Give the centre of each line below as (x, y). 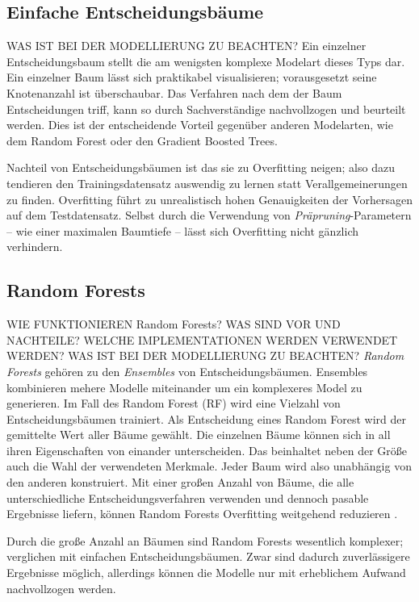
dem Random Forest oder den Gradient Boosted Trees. (142, 140)
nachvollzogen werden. (61, 588)
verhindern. (35, 247)
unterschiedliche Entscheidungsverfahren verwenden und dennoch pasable (188, 497)
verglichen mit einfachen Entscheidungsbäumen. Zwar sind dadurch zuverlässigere (208, 556)
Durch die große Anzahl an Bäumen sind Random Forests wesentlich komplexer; (205, 540)
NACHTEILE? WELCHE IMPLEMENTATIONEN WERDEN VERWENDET (202, 339)
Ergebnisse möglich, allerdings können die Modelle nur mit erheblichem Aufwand (206, 573)
